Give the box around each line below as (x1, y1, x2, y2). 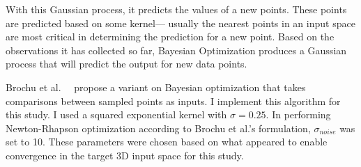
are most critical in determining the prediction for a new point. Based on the (6, 29, 335, 44)
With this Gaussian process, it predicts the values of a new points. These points (6, 2, 347, 16)
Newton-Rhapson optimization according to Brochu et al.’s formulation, (6, 120, 311, 135)
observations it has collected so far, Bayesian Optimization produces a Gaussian (6, 42, 347, 57)
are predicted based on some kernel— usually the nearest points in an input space (6, 15, 355, 30)
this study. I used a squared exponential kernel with (6, 107, 227, 122)
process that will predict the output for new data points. (6, 56, 247, 71)
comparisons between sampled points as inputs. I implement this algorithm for (6, 93, 341, 108)
